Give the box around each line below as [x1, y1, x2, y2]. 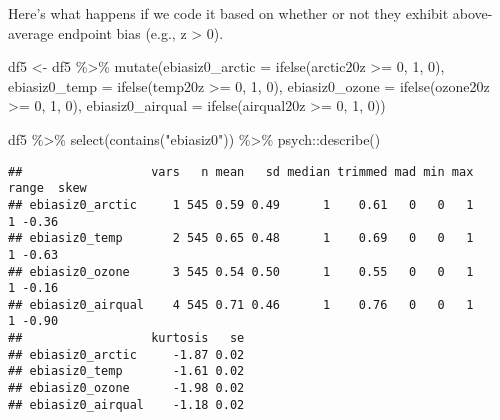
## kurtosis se [8, 331, 245, 346]
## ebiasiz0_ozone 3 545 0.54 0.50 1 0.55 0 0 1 [8, 264, 474, 279]
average [8, 22, 54, 43]
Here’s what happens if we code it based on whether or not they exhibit [8, 3, 449, 23]
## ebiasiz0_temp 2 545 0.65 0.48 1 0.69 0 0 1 [8, 231, 474, 246]
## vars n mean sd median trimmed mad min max [8, 164, 474, 179]
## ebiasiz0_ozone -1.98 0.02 [8, 381, 245, 396]
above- [452, 3, 493, 23]
